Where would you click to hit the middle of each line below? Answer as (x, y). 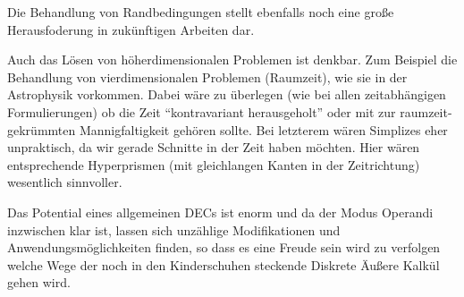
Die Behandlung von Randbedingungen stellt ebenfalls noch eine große (201, 12)
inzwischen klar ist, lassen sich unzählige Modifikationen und (174, 229)
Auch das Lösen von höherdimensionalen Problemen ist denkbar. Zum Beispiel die (232, 59)
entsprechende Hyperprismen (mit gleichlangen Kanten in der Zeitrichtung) (214, 164)
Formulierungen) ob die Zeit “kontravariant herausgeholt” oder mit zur (202, 111)
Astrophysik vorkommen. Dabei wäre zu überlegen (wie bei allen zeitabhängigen (227, 94)
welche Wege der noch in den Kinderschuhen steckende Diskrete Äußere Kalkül (224, 264)
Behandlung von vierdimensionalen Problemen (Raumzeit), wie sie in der (207, 76)
